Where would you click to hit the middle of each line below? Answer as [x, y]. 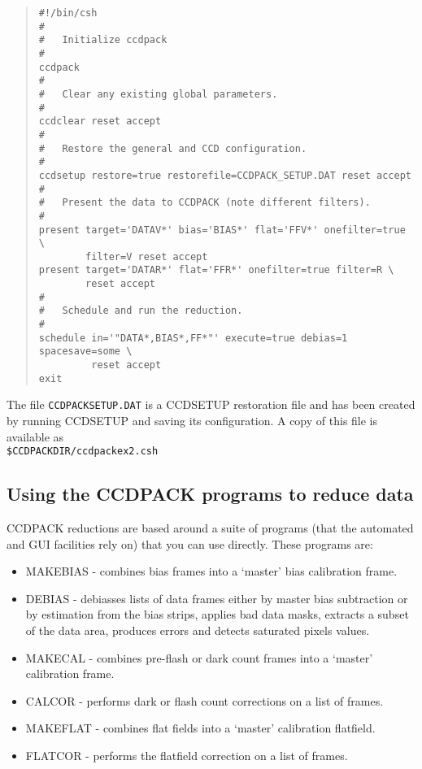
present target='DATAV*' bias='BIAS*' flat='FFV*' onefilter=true [222, 230]
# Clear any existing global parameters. [158, 94]
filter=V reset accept [147, 256]
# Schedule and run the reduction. [141, 311]
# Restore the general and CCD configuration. [173, 148]
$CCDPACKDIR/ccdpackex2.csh [83, 452]
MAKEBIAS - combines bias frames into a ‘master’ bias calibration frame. [211, 571]
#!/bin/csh [68, 13]
